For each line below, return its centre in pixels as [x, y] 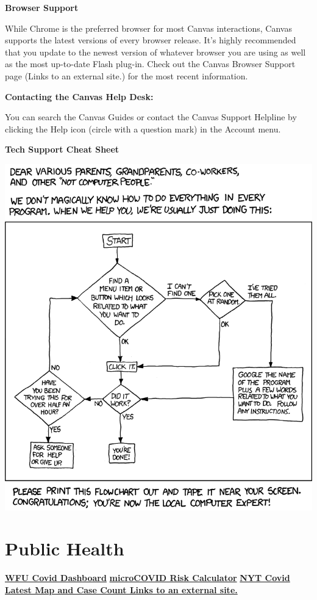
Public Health [65, 548]
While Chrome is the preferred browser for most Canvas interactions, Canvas [148, 28]
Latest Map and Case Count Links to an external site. [121, 589]
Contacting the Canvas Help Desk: [79, 96]
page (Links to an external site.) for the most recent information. [126, 75]
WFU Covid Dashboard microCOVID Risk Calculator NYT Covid [148, 578]
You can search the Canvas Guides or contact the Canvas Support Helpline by [151, 117]
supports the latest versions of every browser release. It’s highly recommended [151, 40]
